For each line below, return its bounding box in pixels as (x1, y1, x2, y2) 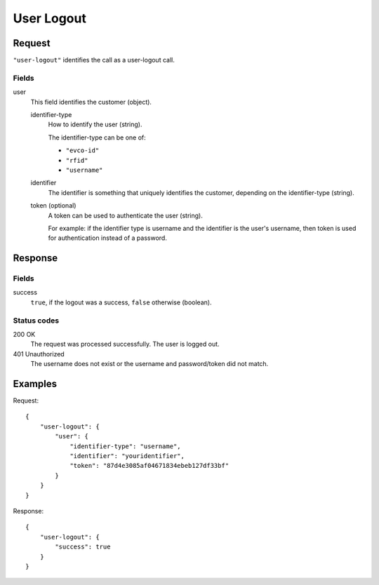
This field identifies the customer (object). (30, 97, 152, 106)
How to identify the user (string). (48, 120, 142, 129)
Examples (13, 377, 58, 389)
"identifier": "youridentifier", (69, 452, 185, 459)
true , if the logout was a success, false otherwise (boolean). (30, 298, 212, 307)
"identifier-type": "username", (69, 442, 182, 450)
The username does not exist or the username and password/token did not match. (30, 360, 269, 368)
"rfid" (65, 156, 88, 164)
